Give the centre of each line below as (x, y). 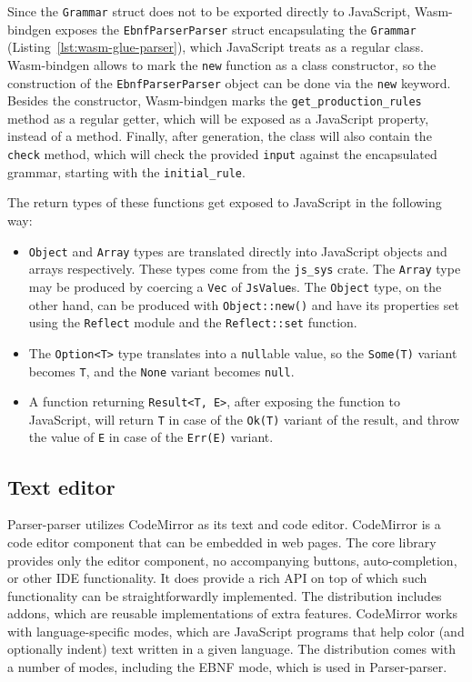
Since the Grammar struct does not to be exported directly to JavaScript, (209, 11)
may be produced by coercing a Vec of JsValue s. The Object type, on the (235, 286)
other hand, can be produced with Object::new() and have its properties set (244, 304)
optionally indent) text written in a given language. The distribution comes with (231, 649)
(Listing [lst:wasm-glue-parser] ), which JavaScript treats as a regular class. (216, 47)
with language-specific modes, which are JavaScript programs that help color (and (236, 631)
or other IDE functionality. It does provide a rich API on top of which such (217, 578)
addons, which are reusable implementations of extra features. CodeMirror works (232, 613)
